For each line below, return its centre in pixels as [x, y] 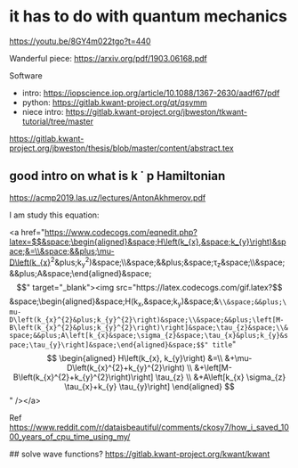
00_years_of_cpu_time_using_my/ [70, 437]
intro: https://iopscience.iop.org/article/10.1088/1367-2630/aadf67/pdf [151, 93]
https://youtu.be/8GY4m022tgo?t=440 [80, 41]
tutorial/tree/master [57, 121]
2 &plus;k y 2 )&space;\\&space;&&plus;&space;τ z [136, 262]
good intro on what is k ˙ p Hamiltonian [117, 176]
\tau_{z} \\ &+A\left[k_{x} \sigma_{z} [221, 377]
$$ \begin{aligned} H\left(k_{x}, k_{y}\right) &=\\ [135, 358]
